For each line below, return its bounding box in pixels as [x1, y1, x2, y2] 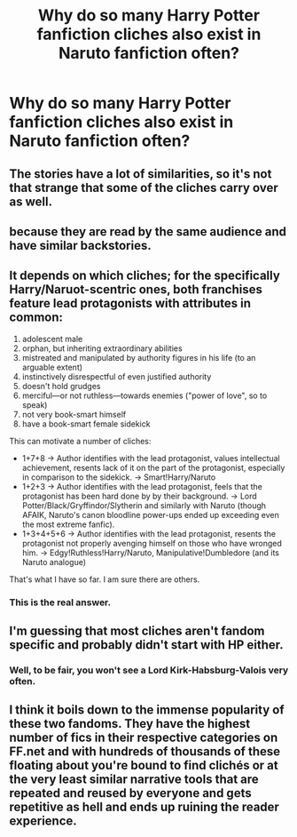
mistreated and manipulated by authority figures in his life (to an [21, 352, 256, 363]
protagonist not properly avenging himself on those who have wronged [21, 538, 282, 548]
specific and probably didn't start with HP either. [9, 637, 284, 653]
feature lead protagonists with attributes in [9, 296, 251, 311]
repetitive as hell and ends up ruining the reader [9, 800, 279, 815]
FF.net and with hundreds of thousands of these [9, 744, 281, 760]
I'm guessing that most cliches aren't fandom [9, 624, 265, 639]
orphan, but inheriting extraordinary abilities [21, 343, 184, 354]
